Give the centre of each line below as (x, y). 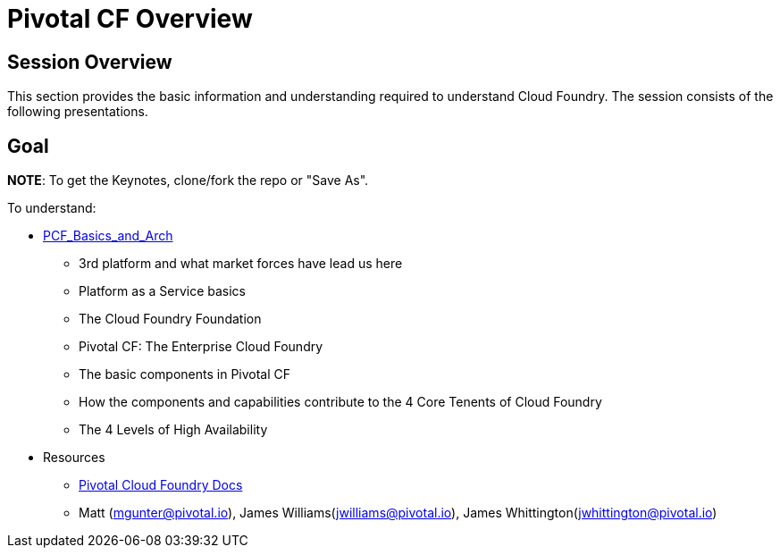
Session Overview (90, 62)
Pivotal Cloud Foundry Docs (161, 485)
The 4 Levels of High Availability (173, 430)
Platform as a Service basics (163, 291)
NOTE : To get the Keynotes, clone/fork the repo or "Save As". (188, 181)
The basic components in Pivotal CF (185, 374)
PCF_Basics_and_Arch (108, 236)
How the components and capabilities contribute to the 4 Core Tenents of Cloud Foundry (340, 402)
